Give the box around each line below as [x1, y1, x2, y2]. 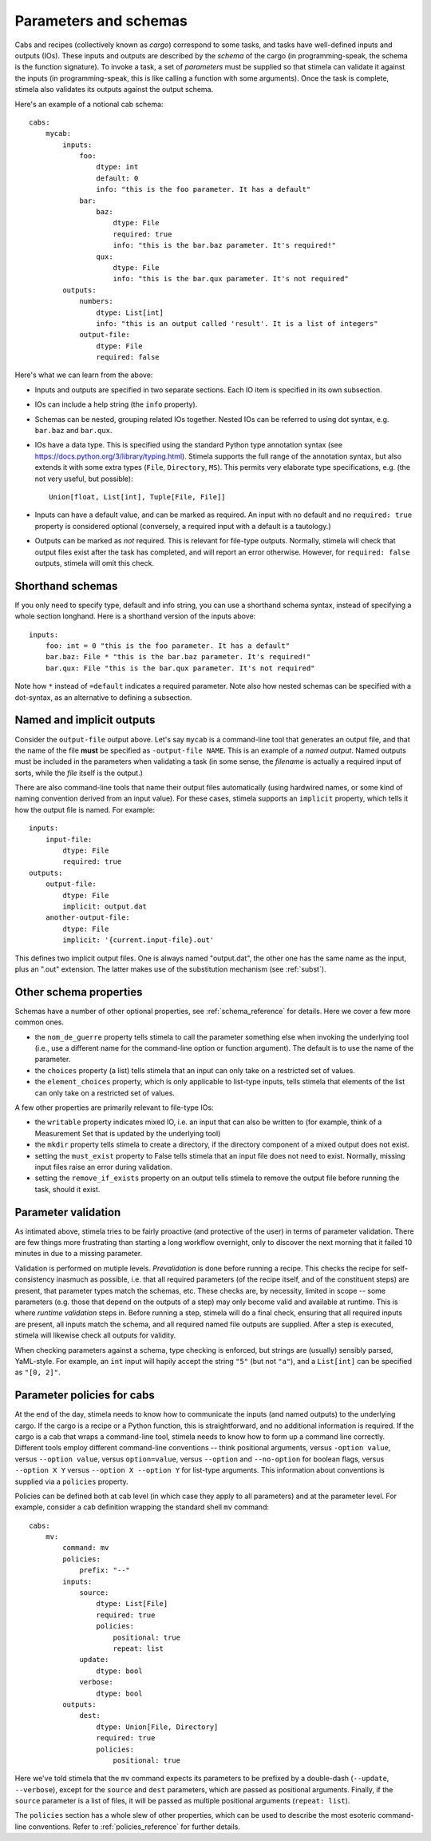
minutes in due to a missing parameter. [14, 1249, 143, 1258]
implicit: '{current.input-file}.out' [62, 936, 215, 944]
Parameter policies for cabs [14, 1389, 156, 1402]
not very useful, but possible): [34, 474, 133, 483]
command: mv [62, 1543, 109, 1553]
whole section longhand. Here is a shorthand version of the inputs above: [14, 611, 256, 621]
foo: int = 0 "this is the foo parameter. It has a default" [45, 642, 291, 650]
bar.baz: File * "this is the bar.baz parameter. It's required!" [45, 652, 311, 662]
